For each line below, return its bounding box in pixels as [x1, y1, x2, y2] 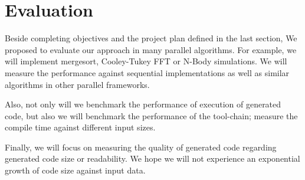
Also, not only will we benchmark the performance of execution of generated [5, 98, 281, 110]
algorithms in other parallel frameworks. [5, 78, 150, 90]
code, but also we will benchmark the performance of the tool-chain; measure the [5, 109, 298, 122]
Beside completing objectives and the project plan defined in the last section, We [5, 32, 297, 44]
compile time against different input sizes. [5, 121, 156, 133]
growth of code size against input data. [5, 164, 146, 176]
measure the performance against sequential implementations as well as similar [5, 66, 290, 78]
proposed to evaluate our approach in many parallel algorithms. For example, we [5, 43, 297, 55]
